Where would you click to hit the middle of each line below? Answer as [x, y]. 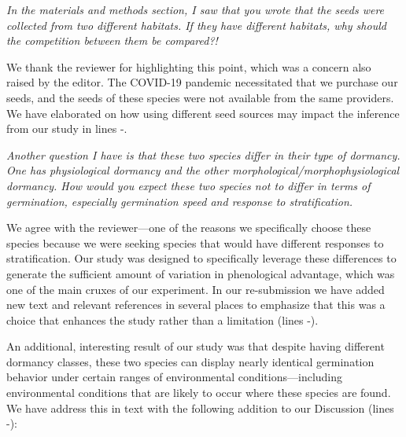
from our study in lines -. [67, 129]
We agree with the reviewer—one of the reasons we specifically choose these [189, 228]
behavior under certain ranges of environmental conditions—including [175, 377]
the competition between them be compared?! [112, 40]
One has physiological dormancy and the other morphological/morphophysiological [203, 170]
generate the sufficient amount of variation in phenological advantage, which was [201, 273]
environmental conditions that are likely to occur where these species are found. [199, 393]
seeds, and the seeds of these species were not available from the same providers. [200, 97]
